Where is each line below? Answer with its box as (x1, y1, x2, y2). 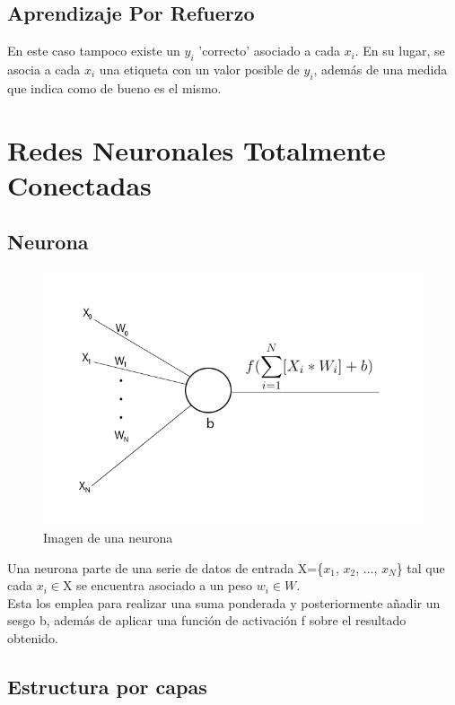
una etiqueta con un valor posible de (99, 60, 300, 78)
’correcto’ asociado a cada (198, 41, 340, 60)
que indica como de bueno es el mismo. (7, 78, 222, 97)
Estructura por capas (7, 673, 207, 700)
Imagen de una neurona (43, 528, 173, 547)
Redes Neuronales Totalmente (7, 131, 386, 168)
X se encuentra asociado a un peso (62, 576, 252, 595)
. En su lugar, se (354, 41, 445, 60)
